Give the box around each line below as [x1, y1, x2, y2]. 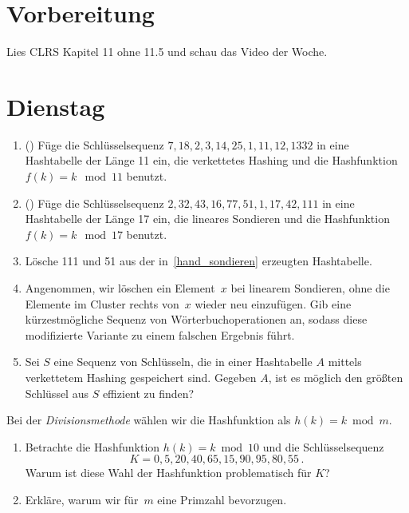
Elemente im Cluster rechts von [25, 295, 179, 312]
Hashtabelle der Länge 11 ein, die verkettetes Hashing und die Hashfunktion [25, 152, 398, 169]
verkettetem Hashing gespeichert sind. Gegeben [25, 368, 257, 385]
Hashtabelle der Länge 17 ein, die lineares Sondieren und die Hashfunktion [25, 210, 390, 227]
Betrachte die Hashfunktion [25, 438, 160, 455]
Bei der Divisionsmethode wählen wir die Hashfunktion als [6, 412, 291, 428]
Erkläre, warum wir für [25, 491, 139, 507]
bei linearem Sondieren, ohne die [230, 280, 390, 296]
